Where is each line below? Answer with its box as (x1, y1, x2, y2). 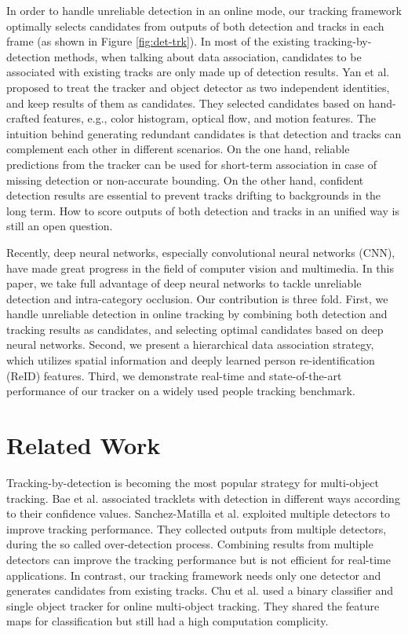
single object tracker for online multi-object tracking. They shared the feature (6, 597, 380, 614)
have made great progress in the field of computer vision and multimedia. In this (6, 259, 394, 276)
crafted (6, 110, 40, 126)
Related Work (6, 429, 161, 461)
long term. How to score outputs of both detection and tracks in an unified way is (6, 202, 399, 218)
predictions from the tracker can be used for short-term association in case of (6, 156, 377, 172)
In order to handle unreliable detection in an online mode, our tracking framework (6, 2, 402, 18)
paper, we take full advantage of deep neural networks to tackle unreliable (6, 275, 362, 291)
